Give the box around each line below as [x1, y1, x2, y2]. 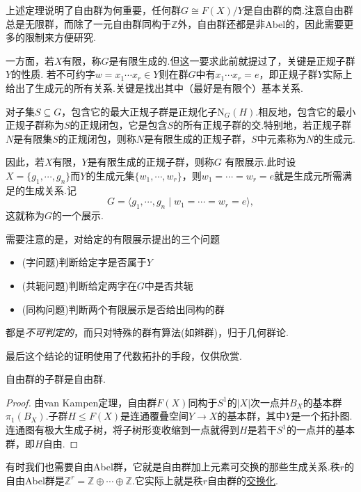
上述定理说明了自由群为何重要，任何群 [6, 3, 181, 17]
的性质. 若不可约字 [11, 67, 95, 81]
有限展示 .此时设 [225, 154, 296, 169]
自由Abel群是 [6, 473, 65, 487]
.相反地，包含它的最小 [255, 104, 356, 118]
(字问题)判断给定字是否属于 [22, 255, 147, 269]
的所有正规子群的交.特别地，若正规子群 [173, 118, 352, 132]
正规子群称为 [6, 118, 64, 132]
